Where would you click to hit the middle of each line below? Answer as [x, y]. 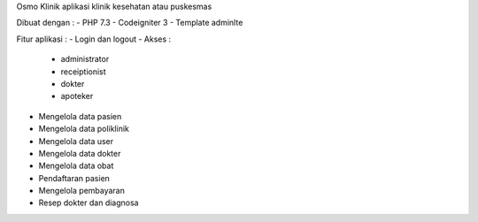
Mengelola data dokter [80, 153]
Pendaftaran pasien [74, 178]
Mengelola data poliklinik [84, 129]
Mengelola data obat [76, 166]
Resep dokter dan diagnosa [89, 203]
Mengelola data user [76, 141]
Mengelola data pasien [80, 116]
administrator [85, 59]
